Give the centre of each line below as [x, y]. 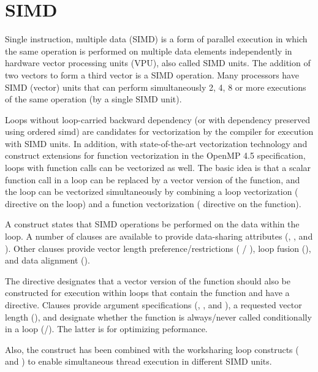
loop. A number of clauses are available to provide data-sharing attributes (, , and [159, 236]
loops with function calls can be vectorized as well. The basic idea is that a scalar [158, 168]
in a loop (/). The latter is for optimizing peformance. [106, 329]
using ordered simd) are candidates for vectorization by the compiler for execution [159, 131]
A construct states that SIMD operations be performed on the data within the [152, 224]
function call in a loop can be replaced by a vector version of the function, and [153, 179]
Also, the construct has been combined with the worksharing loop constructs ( [152, 349]
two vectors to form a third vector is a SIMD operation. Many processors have [152, 74]
